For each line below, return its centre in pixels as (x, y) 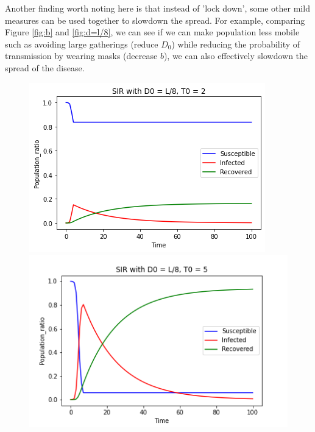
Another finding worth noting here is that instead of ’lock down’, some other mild (157, 8)
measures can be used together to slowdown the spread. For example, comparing (155, 20)
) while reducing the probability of (236, 44)
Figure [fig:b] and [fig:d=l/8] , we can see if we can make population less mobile (152, 32)
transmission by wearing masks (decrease (81, 56)
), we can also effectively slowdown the (236, 56)
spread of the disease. (45, 67)
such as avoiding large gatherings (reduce (82, 44)
